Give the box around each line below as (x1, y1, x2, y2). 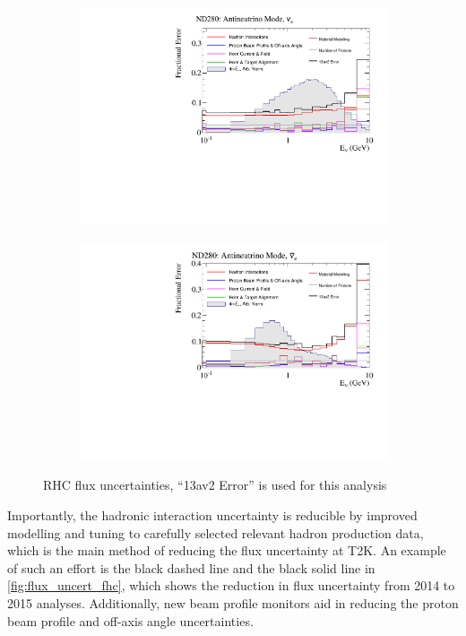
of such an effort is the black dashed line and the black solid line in (7, 558, 375, 577)
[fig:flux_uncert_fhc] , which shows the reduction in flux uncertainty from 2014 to (7, 576, 455, 595)
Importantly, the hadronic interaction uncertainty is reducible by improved (7, 506, 418, 524)
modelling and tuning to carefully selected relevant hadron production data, (7, 523, 424, 542)
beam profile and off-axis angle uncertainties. (7, 611, 254, 630)
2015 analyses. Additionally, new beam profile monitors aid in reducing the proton (7, 593, 459, 612)
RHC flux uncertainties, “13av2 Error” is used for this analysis (43, 475, 387, 494)
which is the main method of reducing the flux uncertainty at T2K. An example (7, 541, 446, 560)
